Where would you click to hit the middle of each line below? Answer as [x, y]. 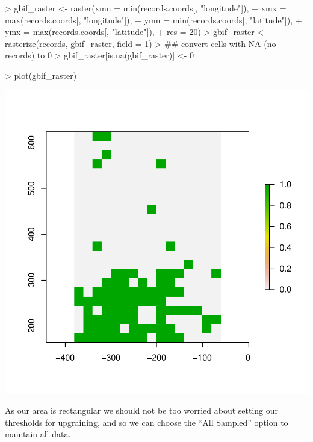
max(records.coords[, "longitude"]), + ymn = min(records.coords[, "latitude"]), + [153, 20]
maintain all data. [38, 434]
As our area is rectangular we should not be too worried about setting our [142, 410]
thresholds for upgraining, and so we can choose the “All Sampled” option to [147, 422]
